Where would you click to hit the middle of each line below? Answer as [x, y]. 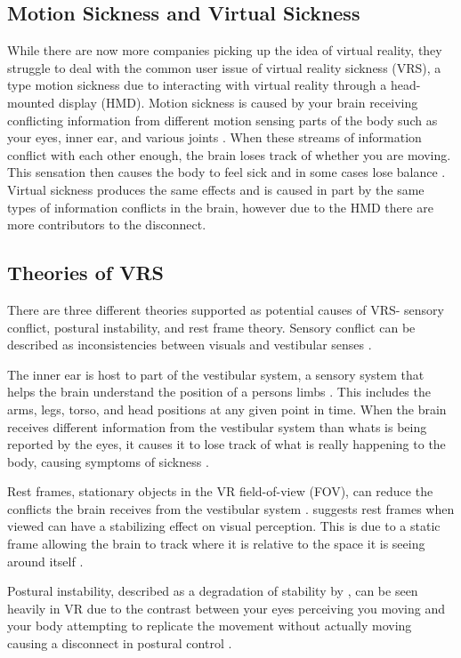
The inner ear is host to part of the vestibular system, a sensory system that [216, 374]
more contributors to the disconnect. [107, 225]
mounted [31, 102]
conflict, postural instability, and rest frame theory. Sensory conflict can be [211, 327]
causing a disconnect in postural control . [120, 643]
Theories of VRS [85, 273]
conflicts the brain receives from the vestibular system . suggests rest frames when [231, 508]
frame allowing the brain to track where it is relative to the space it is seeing [216, 544]
